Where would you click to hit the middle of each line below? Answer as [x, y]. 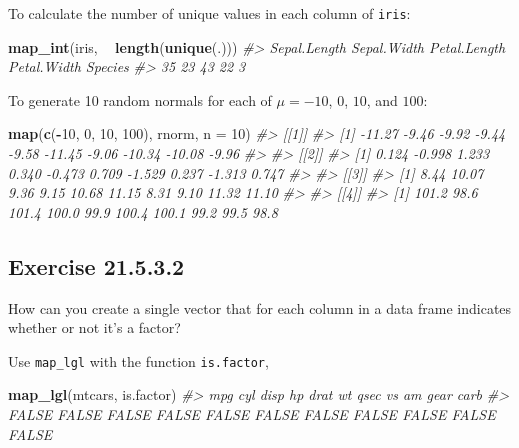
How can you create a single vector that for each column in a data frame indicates [260, 307]
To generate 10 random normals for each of [140, 99]
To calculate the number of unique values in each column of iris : [209, 13]
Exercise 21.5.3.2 [96, 265]
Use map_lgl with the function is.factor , [138, 360]
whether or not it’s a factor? [94, 327]
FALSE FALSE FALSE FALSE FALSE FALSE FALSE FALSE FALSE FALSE [252, 414]
